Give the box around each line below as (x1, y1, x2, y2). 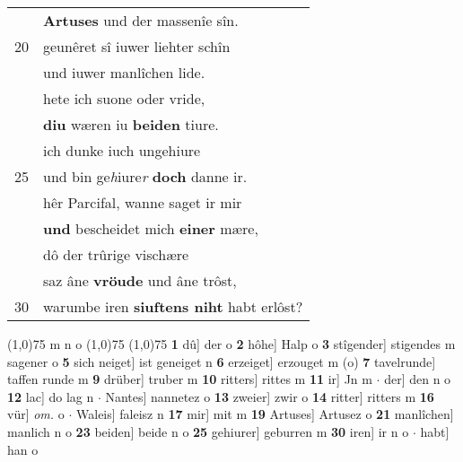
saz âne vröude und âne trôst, (43, 270, 237, 291)
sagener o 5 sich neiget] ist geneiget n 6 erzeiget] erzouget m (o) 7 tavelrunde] (7, 352, 436, 370)
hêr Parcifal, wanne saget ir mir (43, 192, 242, 213)
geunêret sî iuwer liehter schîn (43, 36, 231, 57)
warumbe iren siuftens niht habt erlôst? (43, 296, 303, 317)
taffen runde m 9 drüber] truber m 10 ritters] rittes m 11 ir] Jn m (7, 370, 372, 388)
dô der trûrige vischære (43, 244, 189, 265)
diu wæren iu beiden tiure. (43, 114, 219, 135)
